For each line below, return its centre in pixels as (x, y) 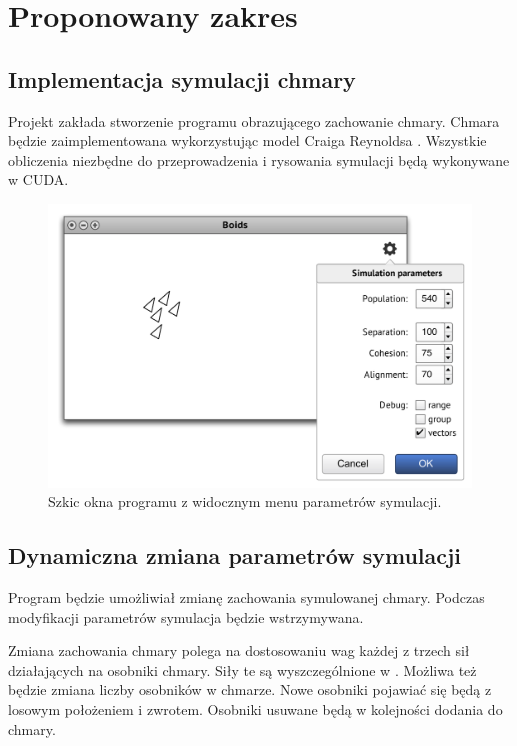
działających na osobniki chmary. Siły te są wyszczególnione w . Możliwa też (242, 669)
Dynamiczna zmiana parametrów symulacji (235, 555)
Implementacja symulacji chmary (182, 78)
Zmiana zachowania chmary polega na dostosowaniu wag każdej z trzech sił (239, 650)
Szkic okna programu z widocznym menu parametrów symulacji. (245, 501)
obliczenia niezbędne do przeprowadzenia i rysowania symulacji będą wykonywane (259, 159)
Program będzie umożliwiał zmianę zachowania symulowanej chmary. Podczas (246, 596)
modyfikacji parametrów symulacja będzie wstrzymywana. (186, 616)
